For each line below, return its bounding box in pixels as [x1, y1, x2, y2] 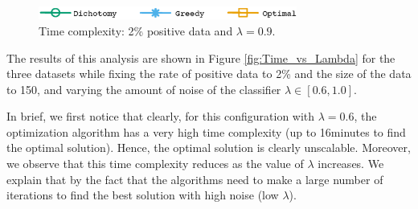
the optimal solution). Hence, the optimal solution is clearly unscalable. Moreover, [6, 139, 411, 156]
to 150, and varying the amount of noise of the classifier [6, 80, 281, 97]
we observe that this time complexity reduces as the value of [6, 155, 304, 172]
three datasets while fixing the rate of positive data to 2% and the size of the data [6, 65, 412, 82]
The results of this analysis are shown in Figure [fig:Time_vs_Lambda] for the [6, 49, 395, 66]
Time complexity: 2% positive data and [39, 22, 233, 39]
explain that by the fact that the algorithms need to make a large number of [6, 170, 383, 187]
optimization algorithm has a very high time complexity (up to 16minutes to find [6, 123, 406, 140]
